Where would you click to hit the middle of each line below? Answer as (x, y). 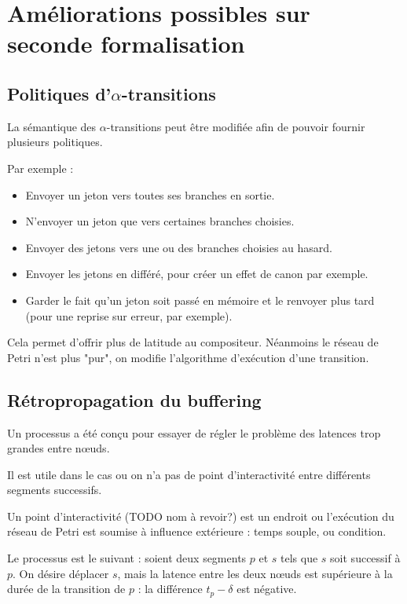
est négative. (267, 589)
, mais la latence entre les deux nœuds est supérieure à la (255, 573)
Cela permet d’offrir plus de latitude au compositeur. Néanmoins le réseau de (193, 342)
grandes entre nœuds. (59, 448)
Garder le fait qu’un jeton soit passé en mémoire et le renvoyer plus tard (200, 300)
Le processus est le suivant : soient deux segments (127, 558)
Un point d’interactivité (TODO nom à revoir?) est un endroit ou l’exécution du (201, 516)
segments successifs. (55, 490)
